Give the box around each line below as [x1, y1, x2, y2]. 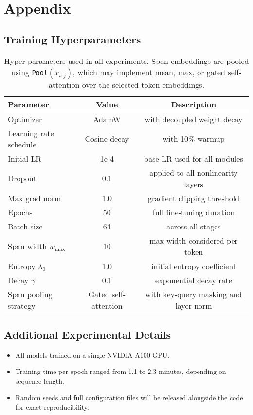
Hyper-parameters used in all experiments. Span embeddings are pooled [4, 55, 249, 66]
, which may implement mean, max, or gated [72, 66, 226, 78]
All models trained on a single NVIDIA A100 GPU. [15, 350, 170, 360]
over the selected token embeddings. [82, 79, 205, 90]
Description [171, 98, 217, 110]
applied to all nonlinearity [149, 166, 238, 178]
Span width [8, 240, 47, 252]
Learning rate [8, 127, 54, 139]
